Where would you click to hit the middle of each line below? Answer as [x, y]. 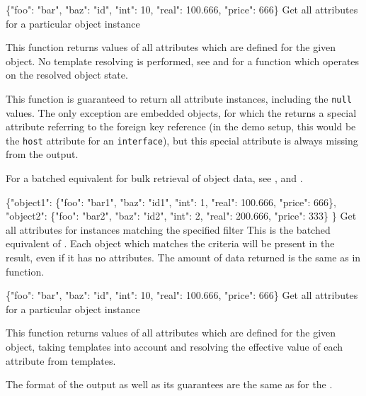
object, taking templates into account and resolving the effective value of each [175, 346]
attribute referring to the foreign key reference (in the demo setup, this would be [181, 126]
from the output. [42, 154]
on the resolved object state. [67, 75]
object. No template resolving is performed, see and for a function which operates [183, 61]
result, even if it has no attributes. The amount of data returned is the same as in [183, 258]
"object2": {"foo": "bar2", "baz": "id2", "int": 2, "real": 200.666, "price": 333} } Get [181, 216]
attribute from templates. [61, 360]
